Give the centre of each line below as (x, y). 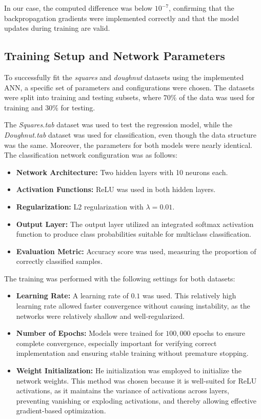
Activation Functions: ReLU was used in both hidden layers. (116, 189)
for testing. (78, 107)
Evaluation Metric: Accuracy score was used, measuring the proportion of (136, 251)
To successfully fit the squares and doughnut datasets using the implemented (124, 77)
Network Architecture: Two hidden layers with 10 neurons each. (122, 172)
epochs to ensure (219, 333)
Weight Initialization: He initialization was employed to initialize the (129, 370)
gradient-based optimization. (61, 411)
